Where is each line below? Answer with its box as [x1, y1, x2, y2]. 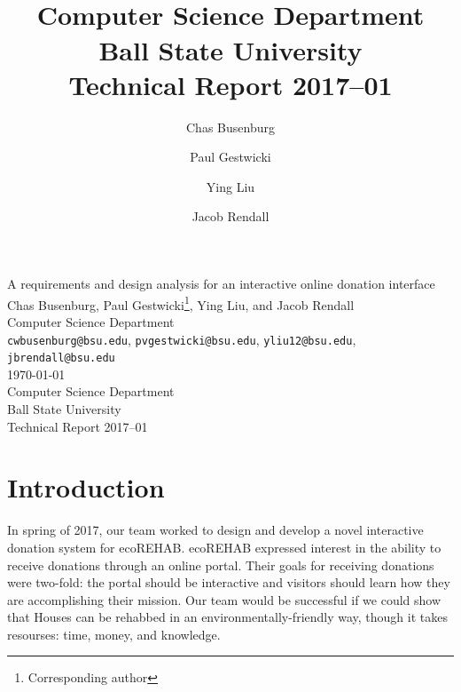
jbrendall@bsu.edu [7, 352, 115, 365]
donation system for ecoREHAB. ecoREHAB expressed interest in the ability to [7, 537, 441, 556]
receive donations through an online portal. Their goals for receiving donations [7, 555, 434, 574]
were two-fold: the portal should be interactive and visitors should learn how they [7, 573, 450, 592]
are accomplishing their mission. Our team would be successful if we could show [7, 590, 441, 608]
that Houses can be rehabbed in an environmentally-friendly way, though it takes [7, 608, 448, 626]
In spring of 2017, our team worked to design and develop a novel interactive [7, 521, 424, 539]
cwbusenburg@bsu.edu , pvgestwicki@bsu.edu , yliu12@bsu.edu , [7, 330, 356, 348]
